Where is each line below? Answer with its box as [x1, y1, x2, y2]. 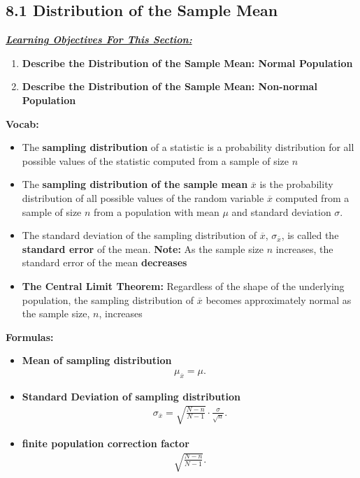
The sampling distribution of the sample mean [22, 177, 248, 191]
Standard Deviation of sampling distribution [22, 389, 240, 403]
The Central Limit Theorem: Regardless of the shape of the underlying [22, 278, 345, 293]
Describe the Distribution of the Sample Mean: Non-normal [22, 79, 317, 94]
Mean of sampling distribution [22, 353, 172, 368]
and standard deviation [231, 204, 331, 219]
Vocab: [6, 116, 39, 131]
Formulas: [6, 329, 54, 344]
